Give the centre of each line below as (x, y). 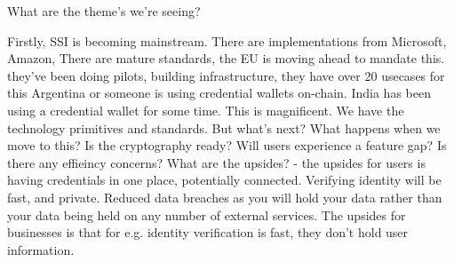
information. (41, 249)
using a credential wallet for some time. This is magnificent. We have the (206, 110)
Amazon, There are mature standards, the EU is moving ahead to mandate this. (226, 58)
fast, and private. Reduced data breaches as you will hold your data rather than (225, 197)
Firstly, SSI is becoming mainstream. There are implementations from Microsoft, (227, 40)
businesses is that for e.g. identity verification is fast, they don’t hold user (208, 232)
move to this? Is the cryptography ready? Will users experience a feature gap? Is (227, 145)
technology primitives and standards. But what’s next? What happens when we (224, 127)
